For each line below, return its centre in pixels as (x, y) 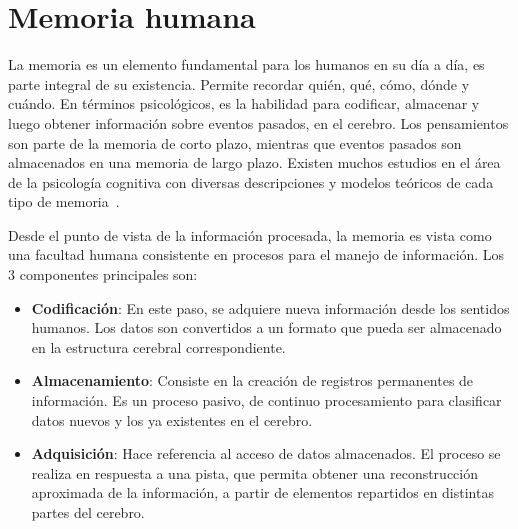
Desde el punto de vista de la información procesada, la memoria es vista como (250, 234)
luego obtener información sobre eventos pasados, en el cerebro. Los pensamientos (258, 122)
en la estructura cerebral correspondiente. (158, 346)
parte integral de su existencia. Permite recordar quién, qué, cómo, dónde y (239, 83)
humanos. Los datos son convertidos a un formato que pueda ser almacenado (266, 327)
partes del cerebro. (88, 512)
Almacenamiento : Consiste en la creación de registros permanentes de (252, 380)
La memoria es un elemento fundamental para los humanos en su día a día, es (246, 64)
